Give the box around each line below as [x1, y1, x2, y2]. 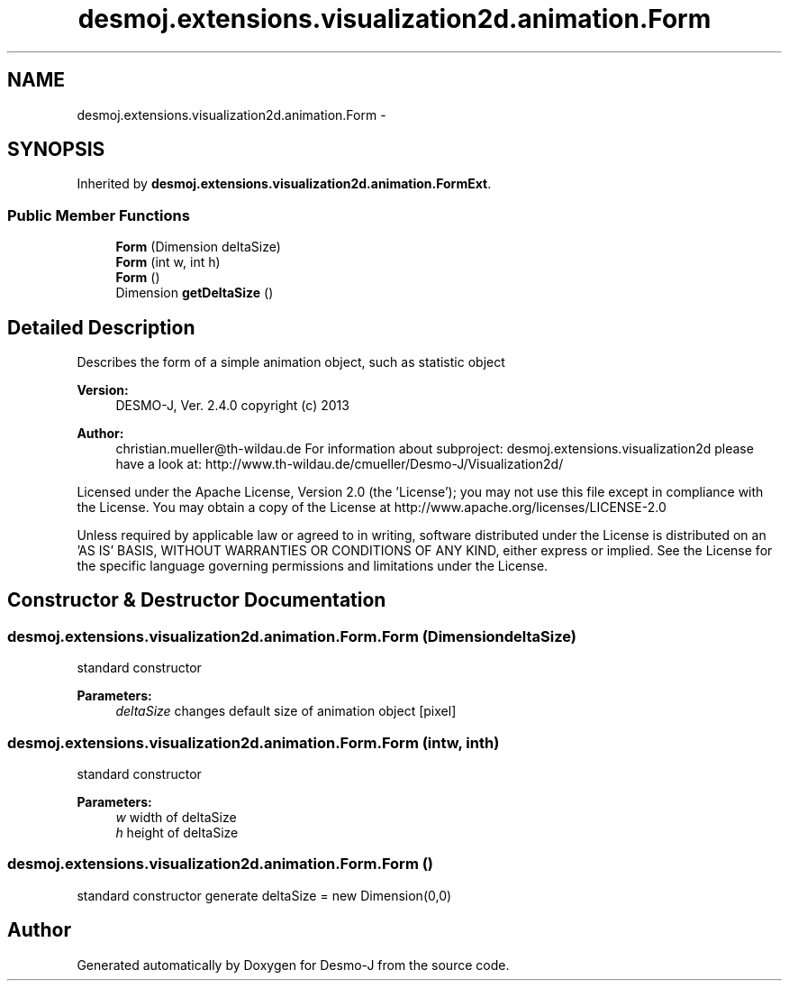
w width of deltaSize [115, 810, 237, 825]
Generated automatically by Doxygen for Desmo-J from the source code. [77, 956, 510, 973]
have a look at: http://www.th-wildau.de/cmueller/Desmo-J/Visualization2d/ [115, 456, 564, 472]
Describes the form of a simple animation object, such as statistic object [77, 354, 505, 370]
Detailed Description [7, 316, 195, 339]
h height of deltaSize [115, 825, 239, 840]
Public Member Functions [7, 206, 190, 224]
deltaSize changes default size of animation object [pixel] [115, 703, 457, 719]
